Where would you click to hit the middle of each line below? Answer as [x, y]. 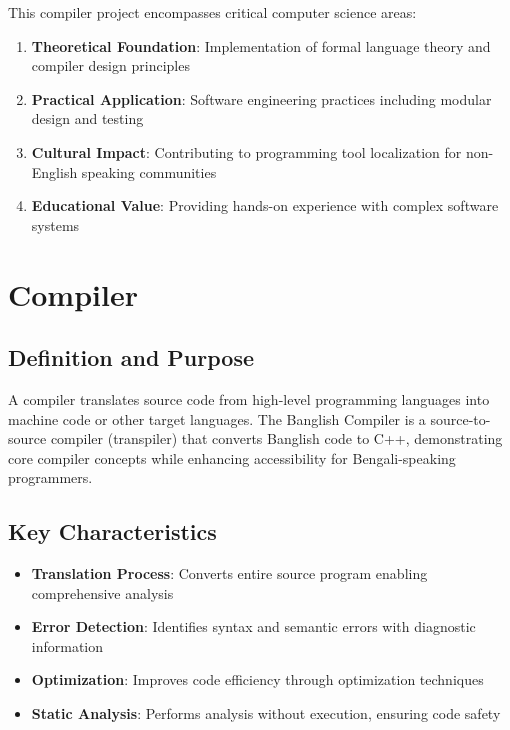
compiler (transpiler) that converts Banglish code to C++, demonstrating [276, 438]
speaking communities [149, 171]
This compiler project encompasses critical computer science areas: [212, 12]
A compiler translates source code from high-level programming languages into [249, 398]
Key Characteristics [112, 531]
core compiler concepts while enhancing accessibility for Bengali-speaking [232, 457]
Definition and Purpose [131, 357]
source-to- [460, 418]
